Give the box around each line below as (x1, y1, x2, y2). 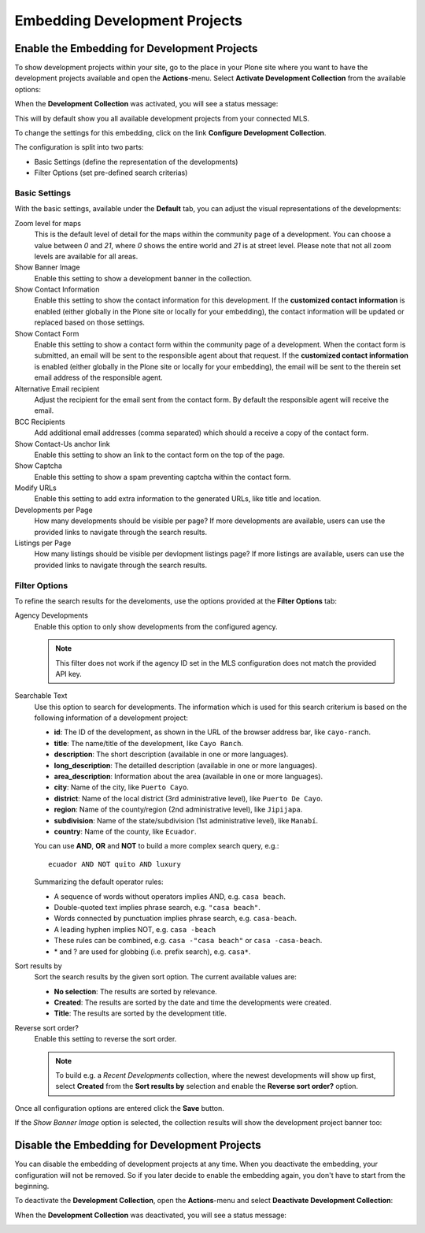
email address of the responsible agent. (34, 373, 163, 382)
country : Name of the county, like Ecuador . (54, 827, 197, 836)
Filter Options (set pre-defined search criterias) (34, 168, 188, 177)
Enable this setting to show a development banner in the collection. (34, 273, 252, 283)
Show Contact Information (14, 284, 100, 295)
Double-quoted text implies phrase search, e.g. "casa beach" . (54, 902, 261, 912)
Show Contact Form (14, 329, 79, 338)
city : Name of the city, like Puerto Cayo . (54, 782, 189, 792)
